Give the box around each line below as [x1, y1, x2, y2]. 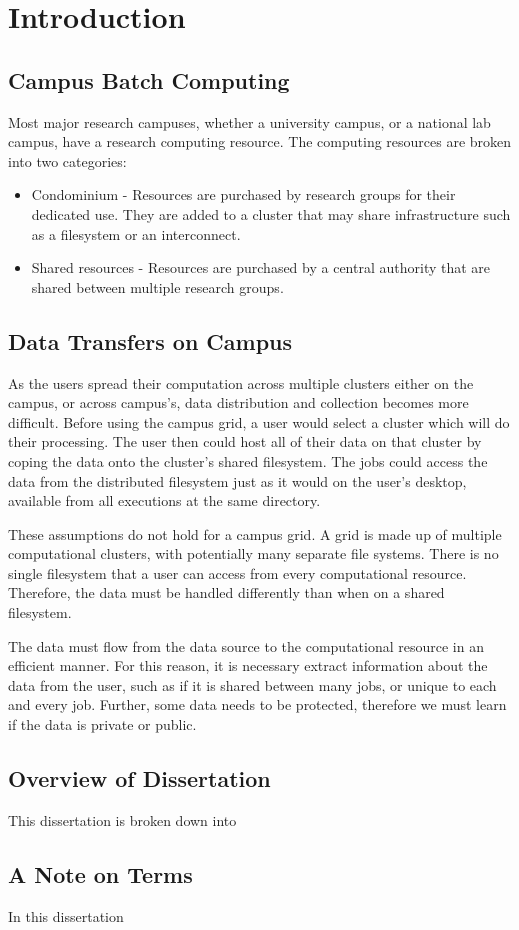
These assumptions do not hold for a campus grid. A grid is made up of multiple [8, 523, 502, 544]
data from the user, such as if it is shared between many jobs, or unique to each [8, 674, 497, 695]
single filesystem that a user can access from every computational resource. [8, 562, 467, 583]
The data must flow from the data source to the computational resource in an [8, 635, 484, 656]
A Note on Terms [8, 858, 193, 889]
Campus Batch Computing [8, 64, 290, 95]
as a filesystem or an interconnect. [31, 223, 241, 244]
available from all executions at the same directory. [8, 490, 321, 511]
